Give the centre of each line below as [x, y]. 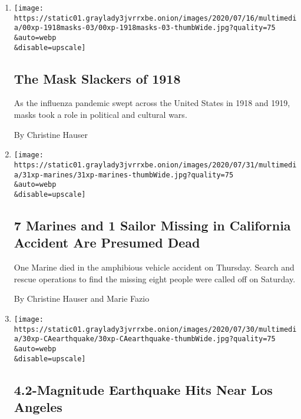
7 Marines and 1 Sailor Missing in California [152, 225]
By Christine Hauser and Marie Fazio [82, 298]
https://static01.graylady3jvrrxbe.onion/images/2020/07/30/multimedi [155, 329]
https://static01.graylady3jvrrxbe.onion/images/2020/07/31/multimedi [155, 165]
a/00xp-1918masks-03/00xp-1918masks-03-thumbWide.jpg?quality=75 [145, 28]
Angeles [38, 406]
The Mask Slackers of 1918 [97, 78]
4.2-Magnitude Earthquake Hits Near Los [143, 389]
